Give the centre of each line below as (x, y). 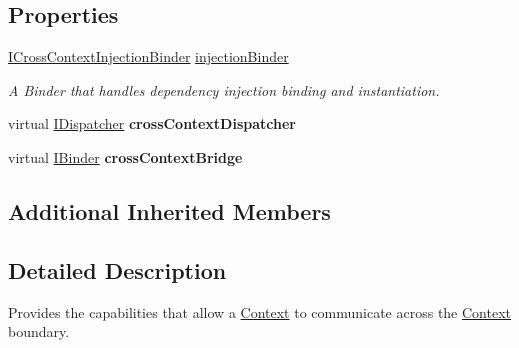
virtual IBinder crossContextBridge (125, 156)
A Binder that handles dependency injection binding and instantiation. (224, 89)
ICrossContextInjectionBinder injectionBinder (148, 56)
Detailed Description (117, 269)
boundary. (39, 331)
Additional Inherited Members (169, 210)
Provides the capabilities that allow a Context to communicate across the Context (259, 311)
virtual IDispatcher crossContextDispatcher (152, 123)
